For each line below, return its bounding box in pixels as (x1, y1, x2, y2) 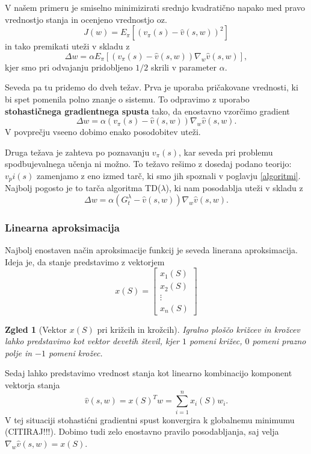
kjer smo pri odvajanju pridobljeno (5, 60, 133, 73)
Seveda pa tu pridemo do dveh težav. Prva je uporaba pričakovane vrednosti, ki (5, 81, 298, 93)
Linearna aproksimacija (5, 219, 120, 235)
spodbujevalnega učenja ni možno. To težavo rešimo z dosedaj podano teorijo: (5, 157, 292, 170)
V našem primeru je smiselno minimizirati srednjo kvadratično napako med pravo (5, 1, 306, 13)
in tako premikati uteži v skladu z (5, 40, 130, 52)
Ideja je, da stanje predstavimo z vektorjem (5, 255, 165, 268)
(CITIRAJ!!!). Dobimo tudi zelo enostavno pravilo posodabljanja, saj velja (5, 425, 279, 438)
